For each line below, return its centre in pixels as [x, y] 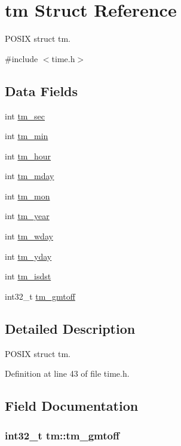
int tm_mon [27, 196]
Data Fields [42, 90]
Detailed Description [70, 328]
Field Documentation [72, 406]
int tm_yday [28, 256]
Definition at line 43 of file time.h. [67, 373]
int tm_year [27, 216]
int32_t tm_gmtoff [40, 296]
